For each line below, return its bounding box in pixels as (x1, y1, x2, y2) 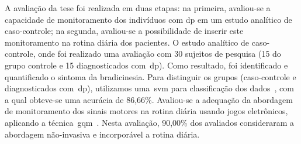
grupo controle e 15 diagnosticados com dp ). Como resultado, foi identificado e (5, 59, 288, 71)
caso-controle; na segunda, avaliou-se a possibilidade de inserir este (5, 25, 244, 37)
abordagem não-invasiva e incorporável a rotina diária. (5, 128, 200, 140)
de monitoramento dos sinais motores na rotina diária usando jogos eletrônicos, (5, 105, 288, 117)
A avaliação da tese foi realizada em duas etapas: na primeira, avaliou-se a (5, 2, 271, 13)
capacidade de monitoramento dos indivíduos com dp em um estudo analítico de (5, 13, 292, 25)
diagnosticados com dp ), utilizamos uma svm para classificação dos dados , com (5, 82, 294, 94)
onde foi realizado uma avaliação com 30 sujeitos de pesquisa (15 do (38, 47, 281, 60)
